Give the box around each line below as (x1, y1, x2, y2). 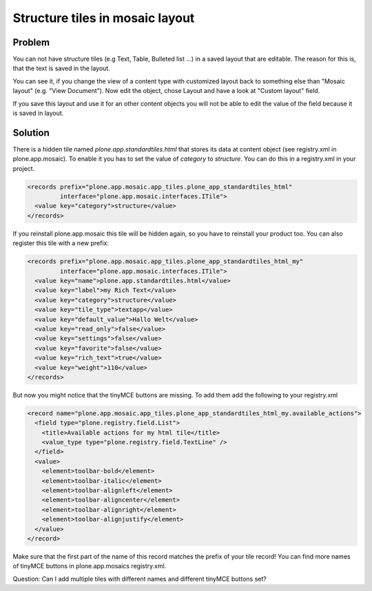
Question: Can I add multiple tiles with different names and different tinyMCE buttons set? (12, 574, 267, 583)
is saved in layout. (12, 109, 64, 117)
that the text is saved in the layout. (12, 64, 110, 72)
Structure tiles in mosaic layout (12, 10, 195, 25)
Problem (12, 37, 50, 48)
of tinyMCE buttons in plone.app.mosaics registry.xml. (12, 562, 167, 570)
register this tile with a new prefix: (12, 239, 110, 247)
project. (12, 164, 35, 172)
